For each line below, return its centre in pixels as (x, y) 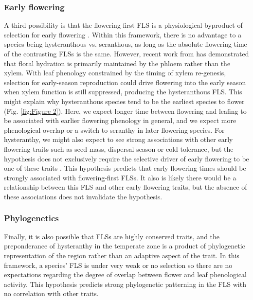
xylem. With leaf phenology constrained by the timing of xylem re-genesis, (115, 73)
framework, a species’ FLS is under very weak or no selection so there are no (118, 265)
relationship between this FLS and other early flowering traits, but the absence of (126, 187)
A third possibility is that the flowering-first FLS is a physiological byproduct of (123, 25)
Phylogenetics (31, 218)
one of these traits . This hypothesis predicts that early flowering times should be (125, 168)
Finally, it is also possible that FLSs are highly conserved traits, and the (112, 236)
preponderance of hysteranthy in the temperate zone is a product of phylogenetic (125, 246)
